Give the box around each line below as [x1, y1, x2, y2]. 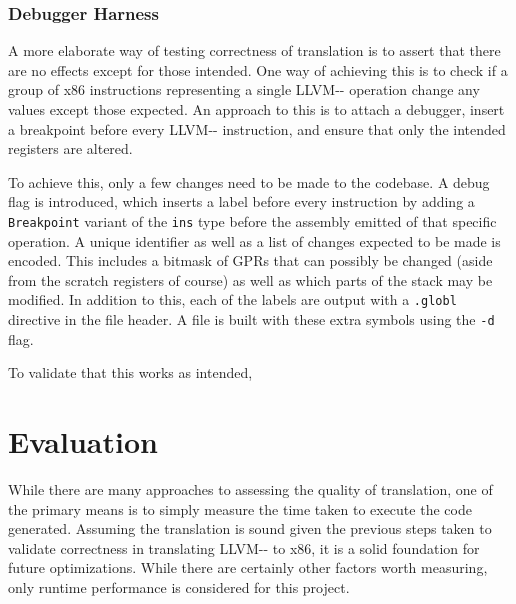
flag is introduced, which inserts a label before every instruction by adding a [8, 191, 475, 212]
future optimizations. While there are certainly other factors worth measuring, [8, 557, 488, 578]
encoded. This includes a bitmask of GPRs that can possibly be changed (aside [8, 250, 493, 271]
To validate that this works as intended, [8, 362, 253, 383]
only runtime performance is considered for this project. [8, 577, 350, 597]
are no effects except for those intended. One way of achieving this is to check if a [8, 59, 508, 80]
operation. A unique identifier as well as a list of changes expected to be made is [8, 230, 501, 251]
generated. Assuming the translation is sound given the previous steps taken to [8, 518, 492, 539]
